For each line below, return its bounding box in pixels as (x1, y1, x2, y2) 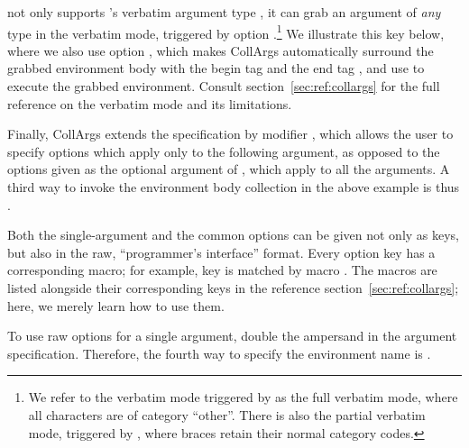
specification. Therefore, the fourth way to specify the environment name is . (7, 343, 431, 362)
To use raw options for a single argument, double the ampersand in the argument (7, 326, 457, 345)
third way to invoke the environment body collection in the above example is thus (7, 178, 460, 196)
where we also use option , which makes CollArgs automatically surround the (7, 41, 434, 59)
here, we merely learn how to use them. (7, 296, 225, 315)
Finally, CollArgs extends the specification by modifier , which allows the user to (7, 124, 454, 143)
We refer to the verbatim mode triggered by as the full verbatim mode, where (28, 388, 458, 407)
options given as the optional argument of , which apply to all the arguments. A (7, 160, 450, 178)
